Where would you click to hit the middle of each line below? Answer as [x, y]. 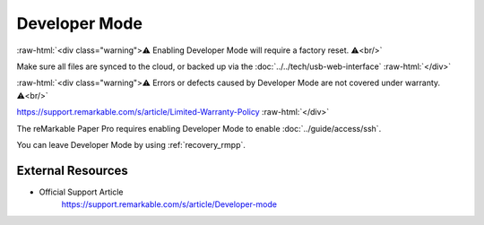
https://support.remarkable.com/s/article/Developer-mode [169, 204]
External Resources [73, 170]
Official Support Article [81, 192]
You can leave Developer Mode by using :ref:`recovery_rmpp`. [131, 144]
